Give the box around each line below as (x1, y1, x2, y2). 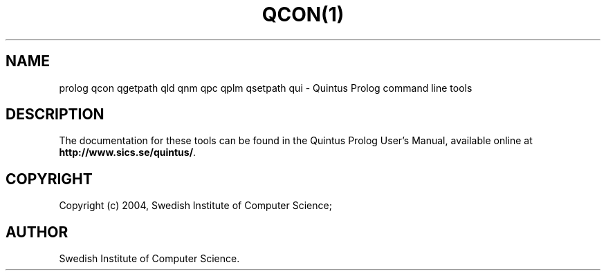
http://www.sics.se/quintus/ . (59, 146, 196, 159)
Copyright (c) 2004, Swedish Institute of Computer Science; (59, 199, 332, 212)
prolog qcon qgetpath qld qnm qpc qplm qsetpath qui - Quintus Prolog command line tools (59, 81, 472, 94)
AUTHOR (6, 223, 68, 241)
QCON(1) (261, 3, 345, 26)
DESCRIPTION (6, 106, 104, 124)
